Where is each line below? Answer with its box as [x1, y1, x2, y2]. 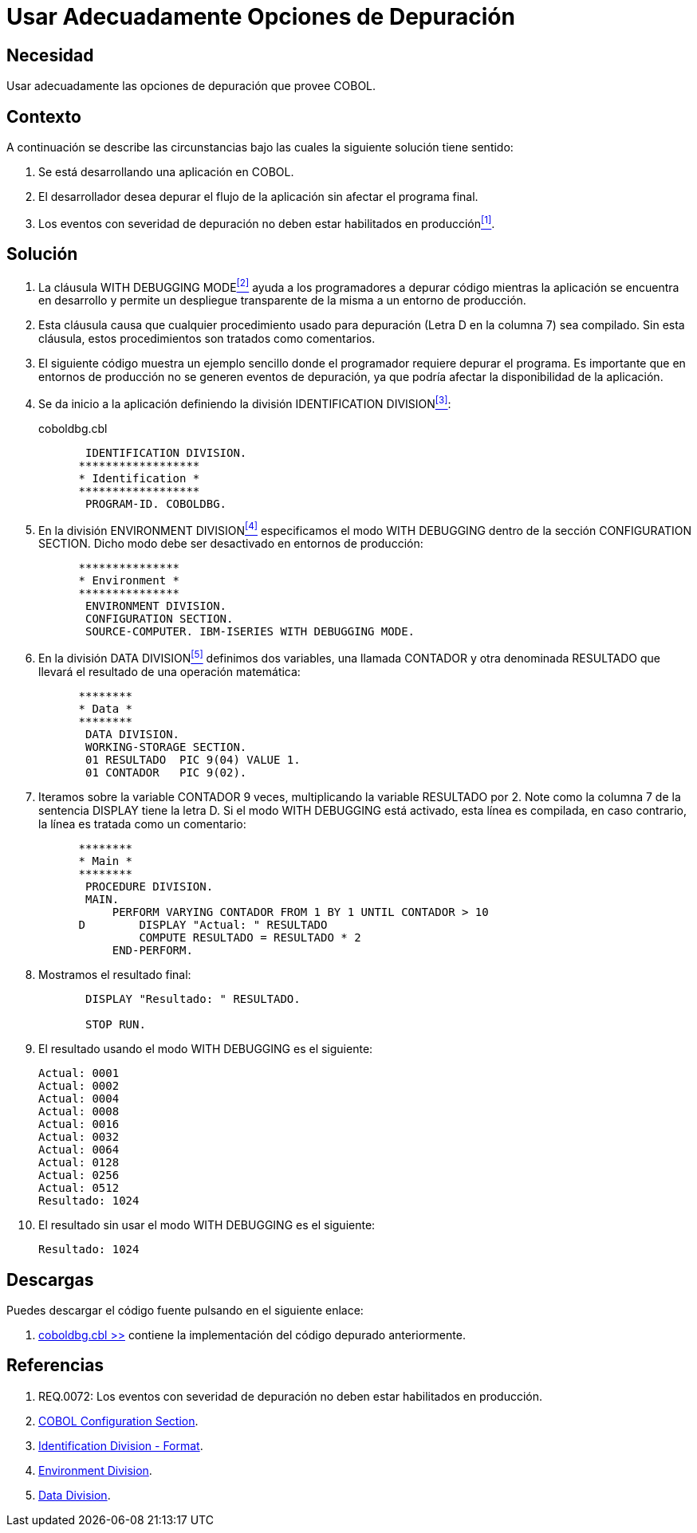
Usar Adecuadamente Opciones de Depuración [6, 3, 515, 30]
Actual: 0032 [38, 1130, 120, 1144]
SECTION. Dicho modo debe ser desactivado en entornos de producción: [38, 537, 423, 551]
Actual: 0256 [38, 1169, 120, 1182]
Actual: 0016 [38, 1118, 120, 1131]
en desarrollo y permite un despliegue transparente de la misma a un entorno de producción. [38, 293, 526, 308]
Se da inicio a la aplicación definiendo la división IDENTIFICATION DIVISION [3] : [38, 395, 451, 411]
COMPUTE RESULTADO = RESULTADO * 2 [139, 931, 361, 945]
